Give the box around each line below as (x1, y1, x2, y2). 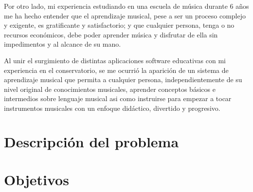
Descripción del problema (4, 131, 179, 151)
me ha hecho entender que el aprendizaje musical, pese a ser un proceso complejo (4, 10, 246, 20)
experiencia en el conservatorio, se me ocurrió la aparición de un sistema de (4, 65, 229, 75)
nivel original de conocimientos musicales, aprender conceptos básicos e (4, 84, 216, 94)
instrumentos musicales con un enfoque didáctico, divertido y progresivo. (4, 103, 220, 113)
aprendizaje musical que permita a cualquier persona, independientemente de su (4, 74, 242, 85)
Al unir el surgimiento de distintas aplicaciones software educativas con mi (4, 55, 226, 65)
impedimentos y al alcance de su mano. (4, 39, 121, 49)
